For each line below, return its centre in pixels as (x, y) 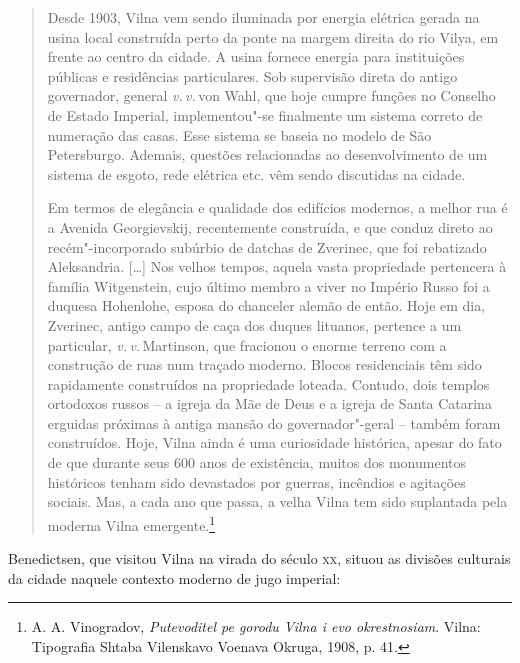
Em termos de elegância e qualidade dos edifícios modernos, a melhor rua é (277, 207)
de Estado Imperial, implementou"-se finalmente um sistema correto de (265, 114)
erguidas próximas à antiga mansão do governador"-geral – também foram (274, 422)
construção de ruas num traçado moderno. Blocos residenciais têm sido (264, 364)
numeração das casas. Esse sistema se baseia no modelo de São (239, 134)
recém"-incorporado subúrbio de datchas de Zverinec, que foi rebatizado (267, 246)
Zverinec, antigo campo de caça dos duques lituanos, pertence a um (254, 324)
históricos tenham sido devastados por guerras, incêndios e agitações (256, 481)
